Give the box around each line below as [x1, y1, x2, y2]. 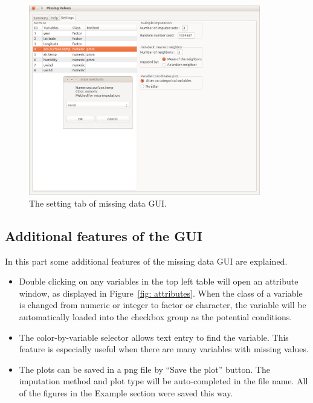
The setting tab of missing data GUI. [29, 196, 167, 209]
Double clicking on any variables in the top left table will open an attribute [19, 275, 298, 288]
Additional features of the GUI [5, 226, 202, 245]
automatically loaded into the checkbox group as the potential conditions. [19, 310, 292, 323]
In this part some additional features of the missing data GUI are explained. [5, 254, 288, 267]
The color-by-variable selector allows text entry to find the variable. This [19, 330, 289, 343]
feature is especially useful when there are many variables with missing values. [19, 343, 309, 355]
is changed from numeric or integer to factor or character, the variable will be [19, 298, 306, 311]
